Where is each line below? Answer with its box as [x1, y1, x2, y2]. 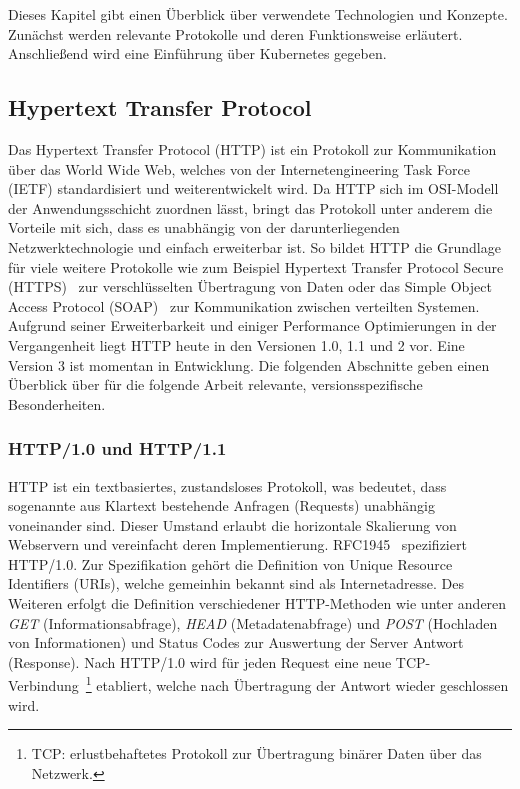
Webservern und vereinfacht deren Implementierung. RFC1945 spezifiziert [8, 534, 467, 555]
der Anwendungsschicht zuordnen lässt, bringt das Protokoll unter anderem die [8, 197, 493, 218]
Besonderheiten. [8, 393, 106, 414]
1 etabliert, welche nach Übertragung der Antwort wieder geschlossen [85, 672, 509, 696]
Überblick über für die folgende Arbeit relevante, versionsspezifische [8, 374, 423, 395]
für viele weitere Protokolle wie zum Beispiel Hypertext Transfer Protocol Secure [8, 256, 504, 277]
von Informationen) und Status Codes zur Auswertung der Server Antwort [8, 632, 464, 653]
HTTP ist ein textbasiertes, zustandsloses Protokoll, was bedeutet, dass [8, 475, 447, 496]
